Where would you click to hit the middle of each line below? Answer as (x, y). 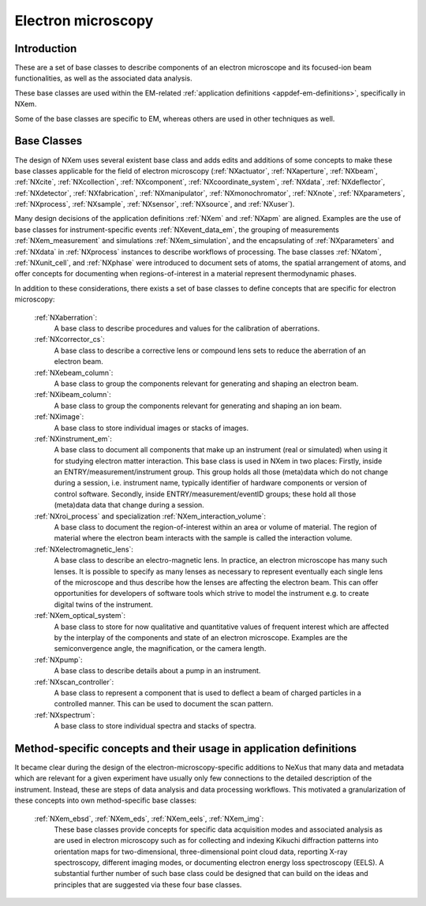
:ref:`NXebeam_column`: (74, 373)
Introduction (46, 49)
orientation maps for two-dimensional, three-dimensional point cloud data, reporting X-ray (201, 852)
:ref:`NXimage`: (59, 417)
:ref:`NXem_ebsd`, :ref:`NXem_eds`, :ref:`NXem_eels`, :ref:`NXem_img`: (149, 818)
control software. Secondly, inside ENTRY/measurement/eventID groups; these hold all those (205, 494)
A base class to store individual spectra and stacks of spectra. (155, 726)
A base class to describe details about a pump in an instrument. (157, 671)
